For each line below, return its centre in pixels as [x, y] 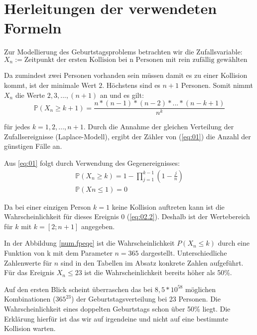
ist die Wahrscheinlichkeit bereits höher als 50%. [158, 272]
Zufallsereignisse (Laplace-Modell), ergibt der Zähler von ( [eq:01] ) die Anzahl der [128, 136]
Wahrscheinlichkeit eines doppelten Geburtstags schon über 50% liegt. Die [117, 308]
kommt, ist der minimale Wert [50, 85]
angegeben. [98, 226]
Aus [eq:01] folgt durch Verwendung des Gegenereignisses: [92, 163]
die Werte [30, 95]
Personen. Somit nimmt [217, 85]
